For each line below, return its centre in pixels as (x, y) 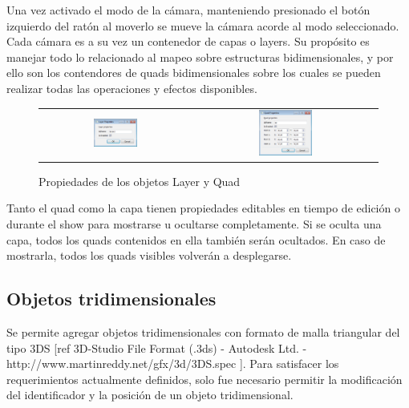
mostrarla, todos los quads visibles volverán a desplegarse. (149, 255)
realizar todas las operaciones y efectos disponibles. (132, 88)
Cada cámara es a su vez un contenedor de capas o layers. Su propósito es (188, 41)
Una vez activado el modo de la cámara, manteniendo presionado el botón (188, 10)
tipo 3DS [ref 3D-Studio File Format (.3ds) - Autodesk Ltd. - (157, 347)
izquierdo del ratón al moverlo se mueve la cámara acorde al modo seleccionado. (203, 25)
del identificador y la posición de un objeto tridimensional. (150, 395)
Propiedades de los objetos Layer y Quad (140, 181)
